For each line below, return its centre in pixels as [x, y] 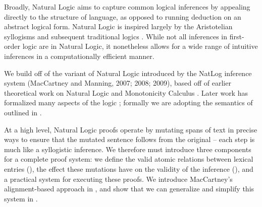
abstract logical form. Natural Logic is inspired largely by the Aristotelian [118, 26]
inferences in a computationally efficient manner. [79, 56]
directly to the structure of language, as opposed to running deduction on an [123, 16]
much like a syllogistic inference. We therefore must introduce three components [128, 149]
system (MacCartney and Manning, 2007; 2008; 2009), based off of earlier [118, 83]
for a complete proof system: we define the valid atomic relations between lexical [129, 159]
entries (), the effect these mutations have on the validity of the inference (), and [129, 168]
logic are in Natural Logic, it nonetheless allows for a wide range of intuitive [140, 46]
